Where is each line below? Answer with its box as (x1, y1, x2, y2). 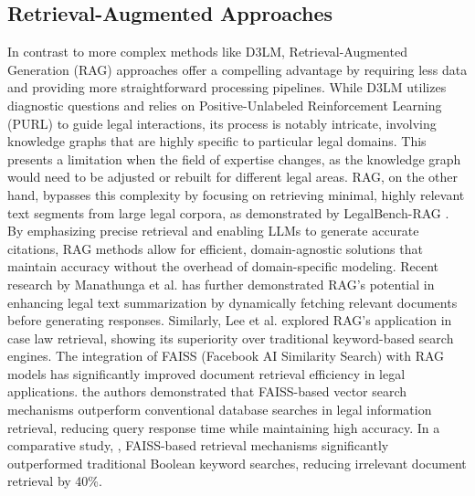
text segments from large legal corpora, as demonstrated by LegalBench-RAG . (7, 203, 449, 222)
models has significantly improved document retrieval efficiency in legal (7, 364, 406, 383)
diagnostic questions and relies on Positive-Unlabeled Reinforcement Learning (7, 95, 442, 114)
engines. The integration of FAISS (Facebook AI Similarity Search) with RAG (7, 346, 445, 365)
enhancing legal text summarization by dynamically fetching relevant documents (7, 292, 458, 311)
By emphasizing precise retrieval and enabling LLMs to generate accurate (7, 221, 419, 240)
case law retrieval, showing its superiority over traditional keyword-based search (7, 328, 454, 347)
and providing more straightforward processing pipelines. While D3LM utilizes (7, 78, 447, 97)
